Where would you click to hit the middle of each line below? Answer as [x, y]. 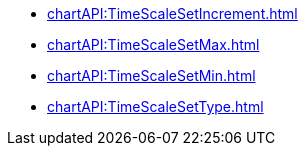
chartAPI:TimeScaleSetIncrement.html [172, 13]
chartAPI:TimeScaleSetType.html [155, 106]
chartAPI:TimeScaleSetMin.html [151, 75]
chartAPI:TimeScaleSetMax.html [153, 44]
